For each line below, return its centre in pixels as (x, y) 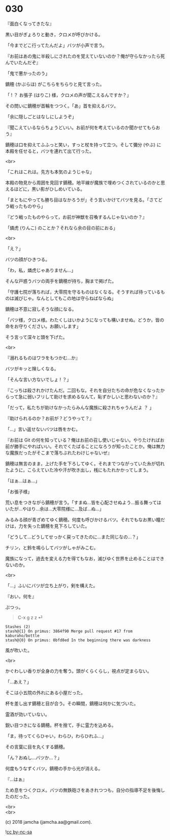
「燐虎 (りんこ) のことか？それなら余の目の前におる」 (62, 228)
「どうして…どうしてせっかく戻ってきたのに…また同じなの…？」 (73, 537)
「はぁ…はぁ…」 (23, 481)
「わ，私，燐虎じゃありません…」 (41, 270)
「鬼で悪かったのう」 (27, 73)
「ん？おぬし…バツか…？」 (34, 757)
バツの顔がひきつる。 (27, 259)
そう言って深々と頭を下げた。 (36, 337)
